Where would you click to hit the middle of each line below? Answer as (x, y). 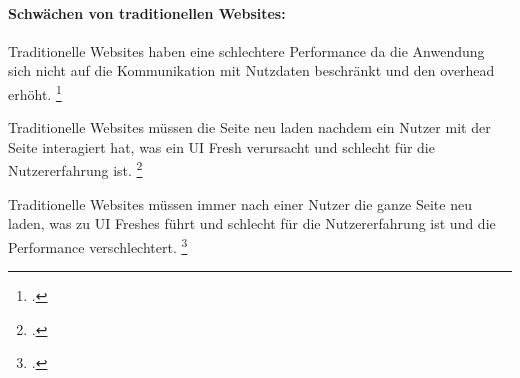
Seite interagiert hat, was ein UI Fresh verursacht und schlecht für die (221, 146)
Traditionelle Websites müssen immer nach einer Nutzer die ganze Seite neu (240, 203)
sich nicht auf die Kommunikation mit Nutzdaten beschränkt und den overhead (251, 70)
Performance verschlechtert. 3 (98, 245)
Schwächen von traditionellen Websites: (147, 12)
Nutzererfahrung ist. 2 (75, 169)
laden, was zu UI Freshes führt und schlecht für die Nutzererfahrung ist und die (252, 223)
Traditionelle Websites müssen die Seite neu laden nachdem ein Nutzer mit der (249, 127)
